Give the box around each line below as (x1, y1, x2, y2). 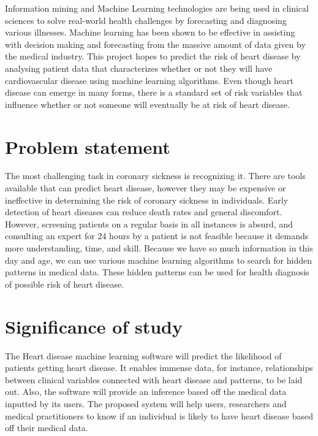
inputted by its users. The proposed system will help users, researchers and (5, 397, 287, 410)
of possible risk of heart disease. (5, 277, 124, 290)
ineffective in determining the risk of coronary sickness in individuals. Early (5, 193, 289, 206)
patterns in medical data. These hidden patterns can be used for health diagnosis (5, 266, 309, 278)
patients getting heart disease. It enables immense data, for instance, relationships (5, 361, 313, 374)
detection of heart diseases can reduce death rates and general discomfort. (5, 205, 282, 218)
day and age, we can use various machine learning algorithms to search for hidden (5, 253, 312, 266)
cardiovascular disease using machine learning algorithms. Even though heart (5, 74, 293, 86)
